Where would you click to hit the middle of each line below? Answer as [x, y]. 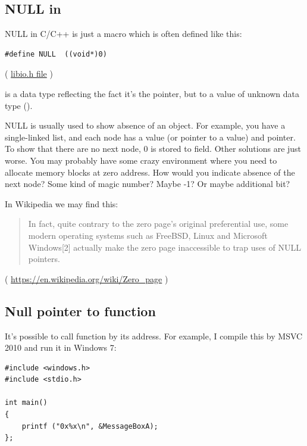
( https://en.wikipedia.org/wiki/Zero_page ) [87, 278]
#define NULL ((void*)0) [56, 54]
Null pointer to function [80, 311]
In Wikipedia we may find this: [62, 203]
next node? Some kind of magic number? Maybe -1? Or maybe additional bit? [148, 184]
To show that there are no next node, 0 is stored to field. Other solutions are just [153, 149]
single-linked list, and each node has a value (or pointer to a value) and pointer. [150, 137]
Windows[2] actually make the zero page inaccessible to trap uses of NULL [165, 247]
